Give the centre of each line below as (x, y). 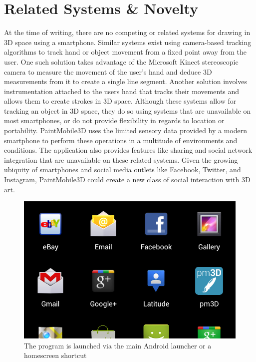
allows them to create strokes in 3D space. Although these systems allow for (120, 101)
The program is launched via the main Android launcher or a (118, 345)
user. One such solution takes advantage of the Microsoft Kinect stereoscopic (121, 61)
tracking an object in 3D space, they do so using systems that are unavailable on (128, 110)
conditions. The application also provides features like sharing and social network (128, 150)
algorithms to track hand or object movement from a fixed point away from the (125, 52)
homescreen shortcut (55, 355)
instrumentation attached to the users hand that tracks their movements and (122, 91)
